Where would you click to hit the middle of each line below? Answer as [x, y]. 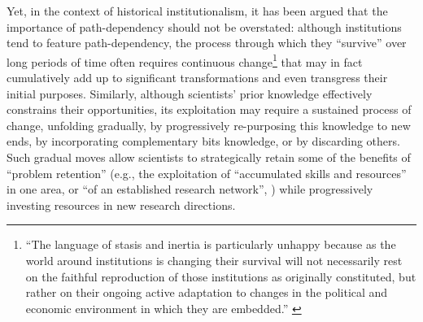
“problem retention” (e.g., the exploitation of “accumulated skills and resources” [207, 173]
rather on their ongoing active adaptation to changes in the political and [207, 292]
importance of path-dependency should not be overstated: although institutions [204, 26]
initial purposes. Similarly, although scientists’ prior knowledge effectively [190, 93]
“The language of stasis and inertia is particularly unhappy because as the [211, 244]
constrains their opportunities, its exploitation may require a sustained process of [209, 109]
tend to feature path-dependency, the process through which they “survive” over [207, 43]
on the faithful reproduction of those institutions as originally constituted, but [221, 276]
